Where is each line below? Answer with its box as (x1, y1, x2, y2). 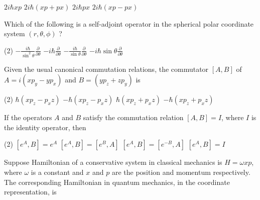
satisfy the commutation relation (83, 112, 184, 123)
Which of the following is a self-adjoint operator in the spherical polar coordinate (4, 18, 254, 29)
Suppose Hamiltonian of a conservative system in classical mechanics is (4, 157, 222, 167)
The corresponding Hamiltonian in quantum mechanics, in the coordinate (4, 176, 230, 187)
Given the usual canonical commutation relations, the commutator (4, 63, 209, 74)
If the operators (4, 112, 52, 123)
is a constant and (31, 167, 84, 177)
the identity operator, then (4, 122, 86, 132)
